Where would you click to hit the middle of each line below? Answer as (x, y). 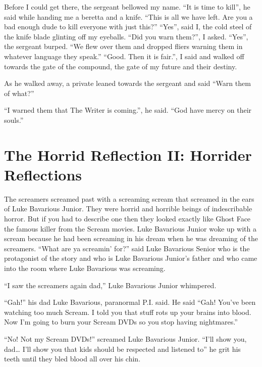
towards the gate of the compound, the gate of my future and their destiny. (121, 66)
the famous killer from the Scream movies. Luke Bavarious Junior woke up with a (130, 228)
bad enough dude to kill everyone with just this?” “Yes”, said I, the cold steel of (128, 27)
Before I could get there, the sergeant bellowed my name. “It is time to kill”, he (127, 7)
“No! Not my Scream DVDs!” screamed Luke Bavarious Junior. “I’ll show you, (125, 338)
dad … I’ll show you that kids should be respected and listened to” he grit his (122, 349)
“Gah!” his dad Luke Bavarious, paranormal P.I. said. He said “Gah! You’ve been (130, 302)
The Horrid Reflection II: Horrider (128, 154)
